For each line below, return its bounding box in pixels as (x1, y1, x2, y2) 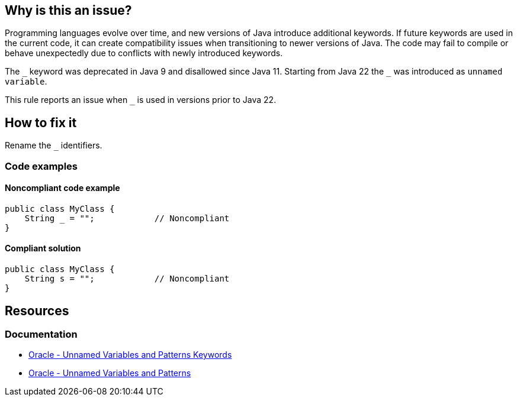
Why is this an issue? (5, 3, 132, 18)
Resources (5, 303, 69, 318)
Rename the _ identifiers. (5, 140, 102, 151)
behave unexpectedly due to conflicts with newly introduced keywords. (5, 48, 283, 59)
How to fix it (5, 115, 77, 130)
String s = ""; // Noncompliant (24, 274, 230, 284)
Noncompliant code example (5, 183, 120, 193)
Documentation (5, 328, 78, 340)
